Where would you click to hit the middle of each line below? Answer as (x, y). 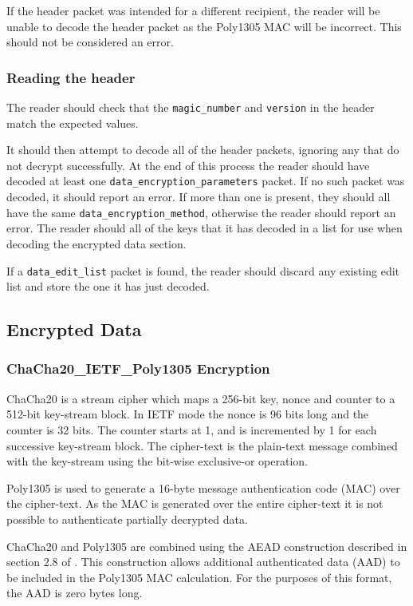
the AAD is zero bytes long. (75, 593)
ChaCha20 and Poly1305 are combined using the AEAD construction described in (207, 546)
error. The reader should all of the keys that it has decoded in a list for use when (205, 228)
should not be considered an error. (90, 42)
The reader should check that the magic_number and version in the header (191, 107)
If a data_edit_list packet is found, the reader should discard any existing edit (203, 270)
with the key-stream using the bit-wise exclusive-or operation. (157, 461)
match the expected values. (73, 123)
